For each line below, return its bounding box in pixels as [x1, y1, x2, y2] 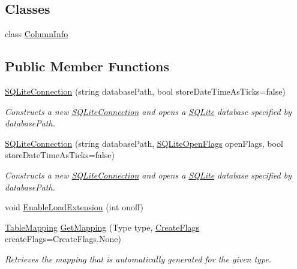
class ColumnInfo [5, 28, 68, 40]
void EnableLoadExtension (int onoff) [5, 201, 143, 213]
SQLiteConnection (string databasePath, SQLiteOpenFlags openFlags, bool [5, 137, 283, 149]
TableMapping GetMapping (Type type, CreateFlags [5, 220, 200, 233]
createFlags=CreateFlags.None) [5, 232, 121, 245]
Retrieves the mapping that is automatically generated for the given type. [5, 252, 272, 265]
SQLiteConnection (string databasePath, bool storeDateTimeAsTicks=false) [5, 85, 286, 97]
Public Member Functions [5, 57, 169, 75]
